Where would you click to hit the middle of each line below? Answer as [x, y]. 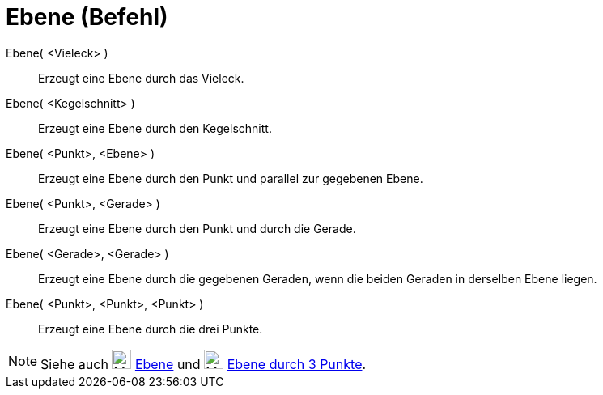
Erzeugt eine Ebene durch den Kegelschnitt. [155, 128]
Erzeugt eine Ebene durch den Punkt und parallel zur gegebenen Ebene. [231, 178]
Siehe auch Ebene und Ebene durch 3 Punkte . [204, 364]
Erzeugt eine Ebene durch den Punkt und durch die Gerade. [197, 228]
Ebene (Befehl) [87, 17]
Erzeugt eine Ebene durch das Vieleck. [141, 78]
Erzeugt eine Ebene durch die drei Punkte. [151, 329]
